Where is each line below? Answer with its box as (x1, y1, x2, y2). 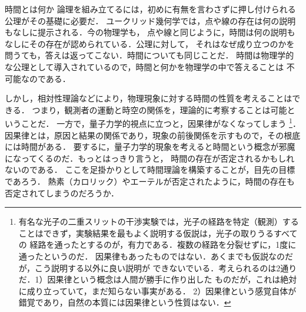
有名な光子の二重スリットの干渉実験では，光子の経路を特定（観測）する (18, 215, 299, 228)
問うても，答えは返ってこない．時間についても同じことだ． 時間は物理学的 (5, 49, 294, 61)
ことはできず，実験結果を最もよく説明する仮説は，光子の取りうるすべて (18, 226, 298, 239)
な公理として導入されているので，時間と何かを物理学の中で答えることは (5, 60, 284, 73)
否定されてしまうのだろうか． (5, 186, 119, 199)
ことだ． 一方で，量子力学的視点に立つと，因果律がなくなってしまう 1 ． (21, 116, 301, 129)
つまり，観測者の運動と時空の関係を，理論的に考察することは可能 (32, 103, 287, 116)
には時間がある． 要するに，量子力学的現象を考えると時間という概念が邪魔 (5, 140, 295, 153)
